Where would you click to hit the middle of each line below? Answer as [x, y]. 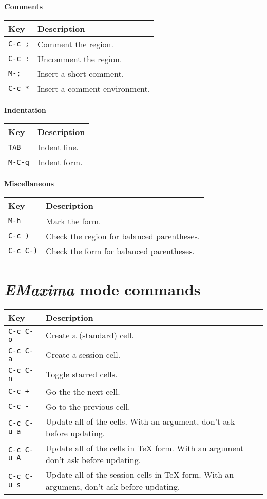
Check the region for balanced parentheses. [123, 236]
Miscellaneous [29, 184]
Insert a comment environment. [94, 88]
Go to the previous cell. [88, 406]
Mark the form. [73, 221]
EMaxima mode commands [102, 289]
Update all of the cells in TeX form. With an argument [145, 448]
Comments [23, 6]
